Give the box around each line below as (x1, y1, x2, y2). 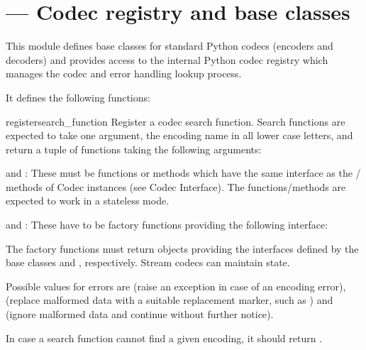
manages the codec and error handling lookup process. (6, 66, 242, 81)
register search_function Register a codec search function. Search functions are (6, 114, 345, 128)
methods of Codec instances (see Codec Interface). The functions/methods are (6, 179, 346, 194)
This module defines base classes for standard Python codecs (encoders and (6, 38, 333, 53)
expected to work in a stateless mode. (6, 193, 170, 208)
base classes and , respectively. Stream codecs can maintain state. (6, 255, 290, 270)
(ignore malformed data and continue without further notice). (6, 307, 274, 322)
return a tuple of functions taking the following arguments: (6, 141, 262, 156)
